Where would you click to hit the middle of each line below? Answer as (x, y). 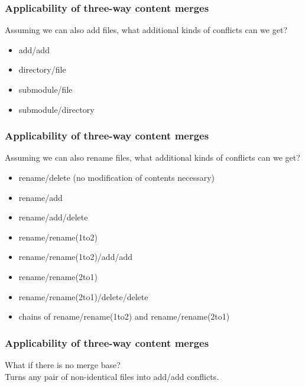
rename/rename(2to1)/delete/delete (83, 296)
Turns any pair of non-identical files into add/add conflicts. (112, 376)
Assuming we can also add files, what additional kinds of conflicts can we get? (146, 30)
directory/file (42, 69)
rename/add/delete (53, 217)
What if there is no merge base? (63, 364)
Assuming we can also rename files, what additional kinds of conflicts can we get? (152, 157)
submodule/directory (56, 109)
